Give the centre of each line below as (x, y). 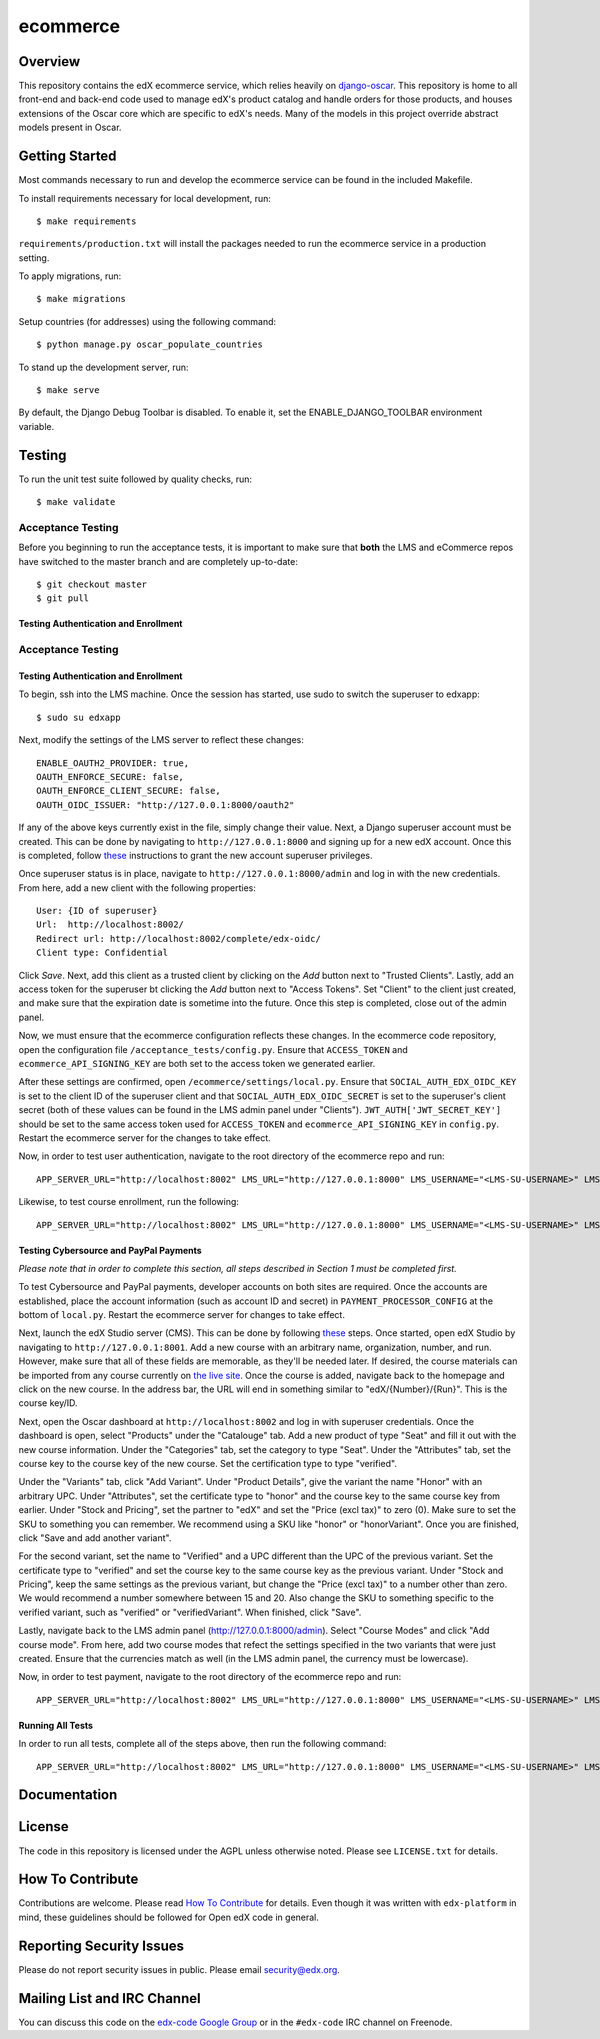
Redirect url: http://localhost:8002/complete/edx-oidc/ (179, 938)
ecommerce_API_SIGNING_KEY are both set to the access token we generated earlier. (197, 1063)
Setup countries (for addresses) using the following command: (147, 321)
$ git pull (63, 598)
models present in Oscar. (70, 127)
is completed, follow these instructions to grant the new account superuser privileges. (195, 855)
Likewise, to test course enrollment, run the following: (129, 1202)
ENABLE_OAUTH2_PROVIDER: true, (113, 763)
